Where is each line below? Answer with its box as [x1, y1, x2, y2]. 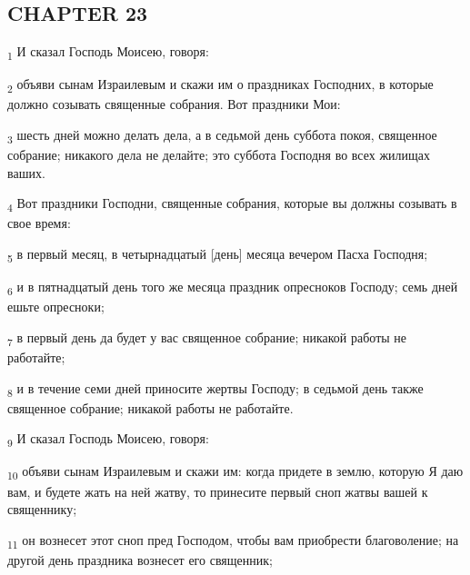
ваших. [7, 163, 45, 182]
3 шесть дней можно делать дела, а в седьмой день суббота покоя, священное [7, 125, 437, 146]
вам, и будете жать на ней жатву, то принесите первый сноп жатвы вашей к [7, 481, 428, 501]
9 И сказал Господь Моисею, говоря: [7, 429, 209, 451]
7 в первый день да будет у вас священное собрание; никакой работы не [7, 327, 407, 349]
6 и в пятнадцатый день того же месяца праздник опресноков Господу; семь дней [7, 277, 458, 298]
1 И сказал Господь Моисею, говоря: [7, 42, 209, 63]
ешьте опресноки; [7, 297, 105, 316]
